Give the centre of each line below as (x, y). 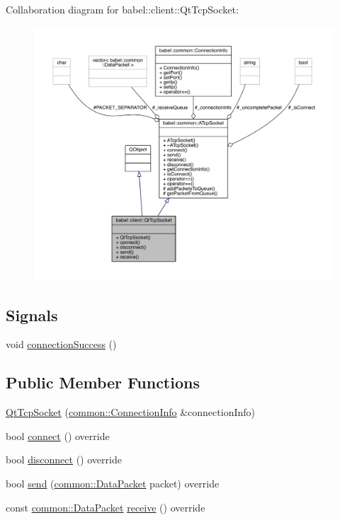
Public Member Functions (103, 382)
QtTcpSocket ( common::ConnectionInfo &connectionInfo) (130, 412)
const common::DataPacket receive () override (106, 507)
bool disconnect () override (64, 460)
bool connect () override (58, 435)
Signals (32, 314)
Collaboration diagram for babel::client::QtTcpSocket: (122, 9)
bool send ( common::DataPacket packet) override (113, 483)
